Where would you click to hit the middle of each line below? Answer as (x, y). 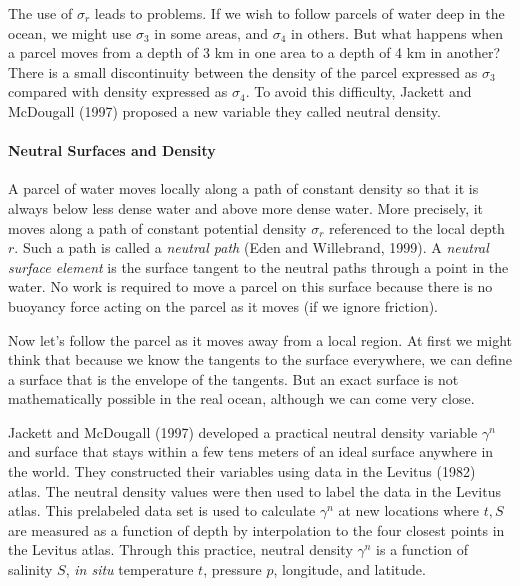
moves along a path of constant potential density (157, 227)
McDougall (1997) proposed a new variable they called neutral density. (224, 110)
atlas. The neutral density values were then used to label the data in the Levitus (254, 490)
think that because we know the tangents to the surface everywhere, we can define (260, 359)
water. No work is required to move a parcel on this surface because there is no (250, 286)
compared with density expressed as (118, 91)
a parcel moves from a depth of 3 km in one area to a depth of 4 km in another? (254, 52)
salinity (30, 569)
